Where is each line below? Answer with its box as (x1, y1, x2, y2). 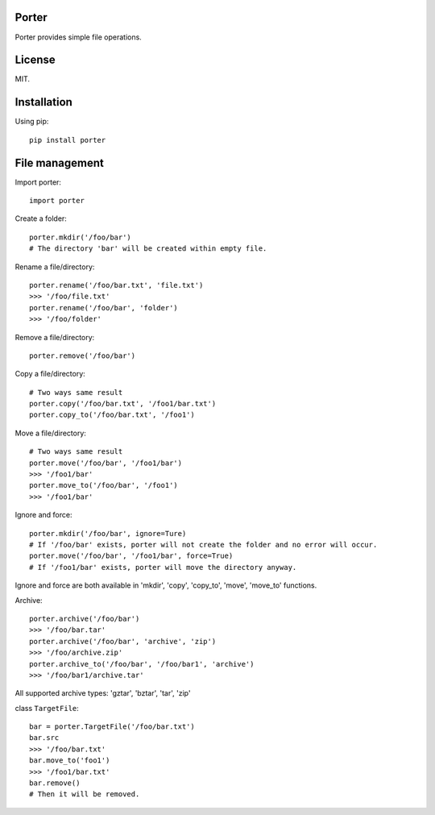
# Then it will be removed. (29, 790, 140, 799)
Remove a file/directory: (14, 332, 95, 342)
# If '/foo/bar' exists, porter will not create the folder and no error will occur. (29, 540, 378, 549)
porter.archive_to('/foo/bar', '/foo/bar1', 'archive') (29, 659, 255, 668)
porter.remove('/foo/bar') (29, 351, 136, 360)
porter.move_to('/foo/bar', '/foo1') (29, 480, 179, 490)
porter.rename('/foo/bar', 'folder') (29, 303, 179, 312)
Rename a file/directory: (14, 262, 95, 272)
